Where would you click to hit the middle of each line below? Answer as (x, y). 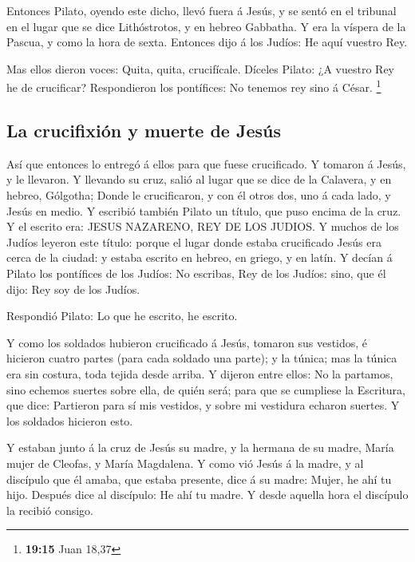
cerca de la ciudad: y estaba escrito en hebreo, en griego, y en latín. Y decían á (200, 257)
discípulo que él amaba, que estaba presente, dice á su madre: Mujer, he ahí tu (199, 479)
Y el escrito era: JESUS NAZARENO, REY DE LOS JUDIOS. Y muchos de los (203, 226)
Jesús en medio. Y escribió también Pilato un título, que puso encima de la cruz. (204, 210)
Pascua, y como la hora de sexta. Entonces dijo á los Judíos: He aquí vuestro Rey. (207, 42)
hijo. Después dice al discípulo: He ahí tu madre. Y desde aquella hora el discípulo (207, 495)
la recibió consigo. (50, 510)
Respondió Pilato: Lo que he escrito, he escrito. (122, 316)
